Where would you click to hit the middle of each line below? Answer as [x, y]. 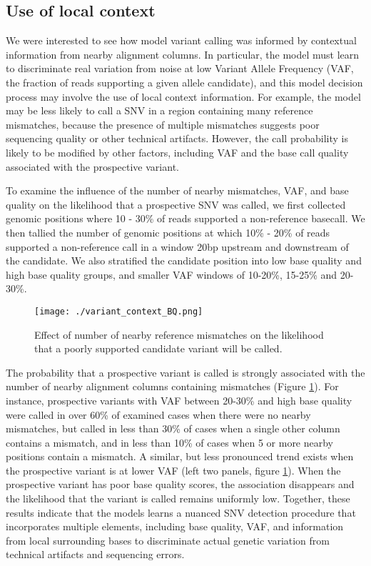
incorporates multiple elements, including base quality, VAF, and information [175, 526]
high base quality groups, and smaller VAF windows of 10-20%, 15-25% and [172, 274]
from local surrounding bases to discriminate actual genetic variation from [168, 540]
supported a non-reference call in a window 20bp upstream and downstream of [177, 246]
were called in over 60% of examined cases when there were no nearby [158, 414]
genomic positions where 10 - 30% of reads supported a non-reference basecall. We [185, 218]
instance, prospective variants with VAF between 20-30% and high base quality [179, 400]
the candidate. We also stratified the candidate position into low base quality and [184, 260]
